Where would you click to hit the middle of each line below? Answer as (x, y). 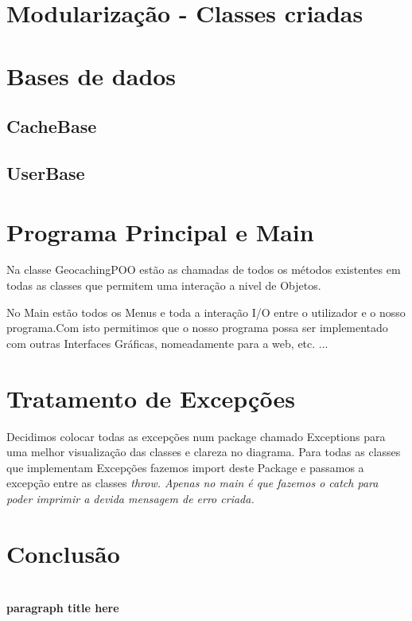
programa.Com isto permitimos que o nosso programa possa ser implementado (197, 328)
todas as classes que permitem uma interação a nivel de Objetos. (164, 285)
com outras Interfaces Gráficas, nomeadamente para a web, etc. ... (167, 343)
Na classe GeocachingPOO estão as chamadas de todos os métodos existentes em (204, 269)
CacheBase (52, 126)
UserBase (46, 172)
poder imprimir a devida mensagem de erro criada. (130, 498)
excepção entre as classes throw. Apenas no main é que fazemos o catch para (192, 483)
